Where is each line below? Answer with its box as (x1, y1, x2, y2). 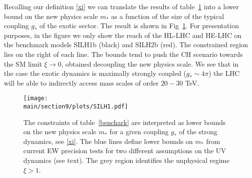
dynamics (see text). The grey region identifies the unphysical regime (23, 155, 230, 165)
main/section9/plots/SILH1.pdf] (23, 103, 128, 110)
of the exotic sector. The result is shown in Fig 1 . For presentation (39, 20, 239, 31)
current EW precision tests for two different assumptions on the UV (23, 145, 226, 156)
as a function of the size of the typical (111, 11, 224, 21)
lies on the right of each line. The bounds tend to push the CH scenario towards (4, 49, 243, 59)
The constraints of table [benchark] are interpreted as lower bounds (23, 117, 226, 127)
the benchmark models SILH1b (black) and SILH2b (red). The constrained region (4, 39, 248, 50)
